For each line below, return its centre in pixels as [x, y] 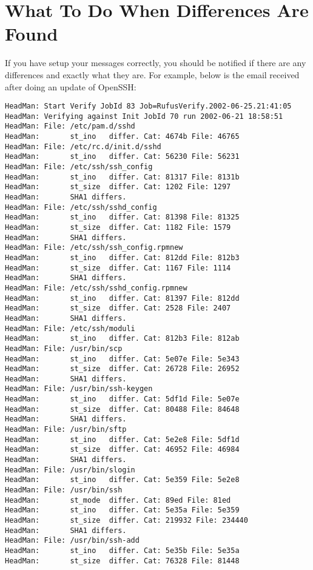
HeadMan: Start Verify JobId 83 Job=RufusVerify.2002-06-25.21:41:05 [148, 106]
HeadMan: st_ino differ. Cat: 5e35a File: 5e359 [122, 510]
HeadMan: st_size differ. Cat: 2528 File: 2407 [118, 308]
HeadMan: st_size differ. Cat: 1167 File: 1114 [118, 268]
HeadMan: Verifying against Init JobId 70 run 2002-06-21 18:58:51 [144, 116]
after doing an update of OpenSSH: [71, 86]
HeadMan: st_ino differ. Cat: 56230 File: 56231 [122, 157]
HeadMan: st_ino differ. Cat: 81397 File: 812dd [122, 298]
